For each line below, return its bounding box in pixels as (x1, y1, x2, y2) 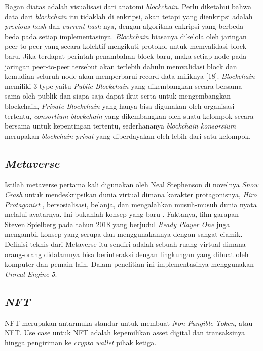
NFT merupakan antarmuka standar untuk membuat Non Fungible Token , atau (5, 317, 253, 328)
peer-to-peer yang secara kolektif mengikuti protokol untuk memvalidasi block (5, 41, 247, 51)
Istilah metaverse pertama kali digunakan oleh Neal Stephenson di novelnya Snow (5, 179, 258, 189)
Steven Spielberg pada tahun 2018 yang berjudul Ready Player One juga (5, 218, 230, 229)
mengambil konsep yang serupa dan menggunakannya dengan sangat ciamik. (5, 229, 243, 239)
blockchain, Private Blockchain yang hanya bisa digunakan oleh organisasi (5, 100, 235, 111)
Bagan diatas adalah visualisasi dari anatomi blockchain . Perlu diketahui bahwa (5, 1, 251, 11)
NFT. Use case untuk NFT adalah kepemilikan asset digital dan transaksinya (5, 327, 245, 338)
